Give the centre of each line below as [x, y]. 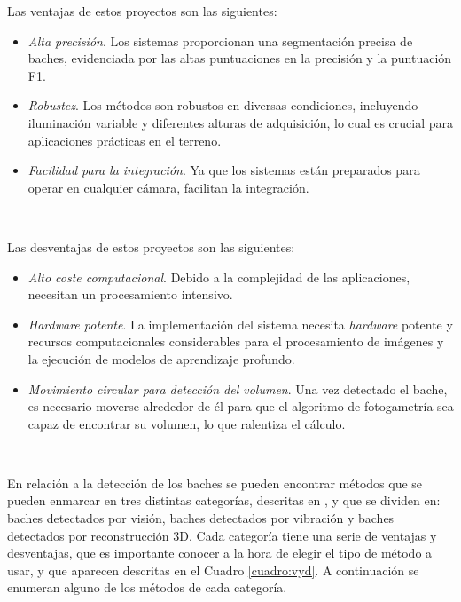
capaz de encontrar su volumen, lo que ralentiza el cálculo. [187, 423]
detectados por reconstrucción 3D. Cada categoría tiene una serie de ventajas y [222, 535]
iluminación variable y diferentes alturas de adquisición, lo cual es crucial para [241, 122]
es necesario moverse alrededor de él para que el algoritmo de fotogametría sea [241, 406]
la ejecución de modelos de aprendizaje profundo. [161, 358]
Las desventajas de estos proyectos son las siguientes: [151, 246]
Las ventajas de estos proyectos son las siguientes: [142, 11]
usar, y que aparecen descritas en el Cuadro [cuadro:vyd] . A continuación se [213, 570]
